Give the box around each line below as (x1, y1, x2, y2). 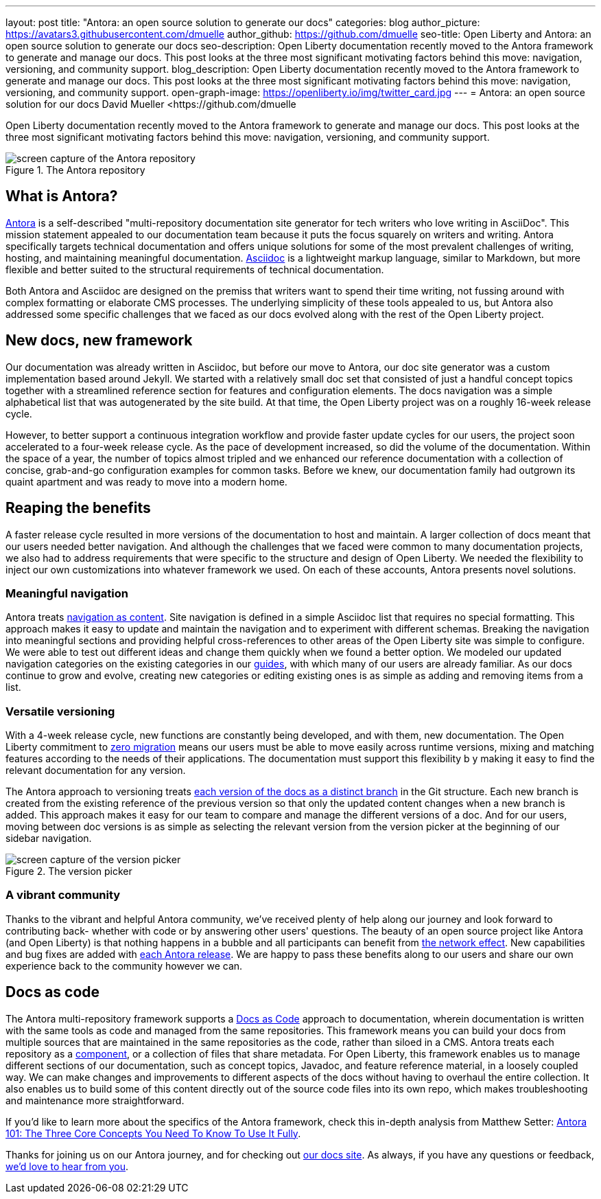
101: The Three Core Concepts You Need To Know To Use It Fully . (5, 1127, 301, 1139)
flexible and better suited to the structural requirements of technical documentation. (5, 263, 384, 275)
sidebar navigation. (5, 832, 92, 845)
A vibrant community (5, 888, 121, 902)
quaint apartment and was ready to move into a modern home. (5, 475, 287, 488)
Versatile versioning (5, 704, 115, 718)
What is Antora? (5, 187, 118, 205)
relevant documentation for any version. (5, 764, 186, 777)
